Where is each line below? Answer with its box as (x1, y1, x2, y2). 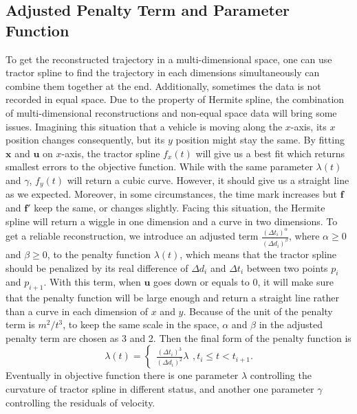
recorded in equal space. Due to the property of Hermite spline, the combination (6, 92, 345, 106)
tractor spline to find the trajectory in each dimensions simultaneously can (6, 65, 320, 80)
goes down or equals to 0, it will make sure (153, 275, 334, 289)
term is (6, 317, 35, 332)
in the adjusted (259, 317, 323, 332)
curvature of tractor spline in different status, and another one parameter (6, 382, 314, 396)
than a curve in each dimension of (6, 303, 149, 318)
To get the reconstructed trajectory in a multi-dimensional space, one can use (6, 51, 332, 66)
